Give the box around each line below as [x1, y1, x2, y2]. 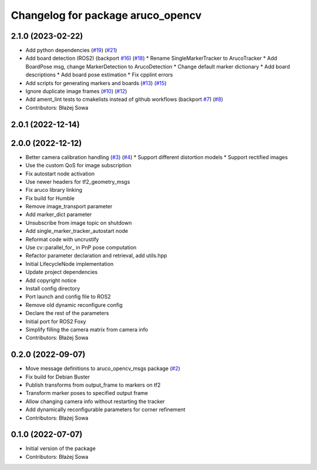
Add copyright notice [25, 276, 77, 284]
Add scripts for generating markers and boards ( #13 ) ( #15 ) [25, 79, 167, 86]
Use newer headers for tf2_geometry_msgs [25, 178, 130, 185]
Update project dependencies [25, 269, 98, 276]
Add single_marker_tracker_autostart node [25, 228, 129, 235]
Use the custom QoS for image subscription [25, 162, 131, 169]
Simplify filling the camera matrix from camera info [25, 326, 149, 333]
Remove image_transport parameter [25, 203, 113, 210]
